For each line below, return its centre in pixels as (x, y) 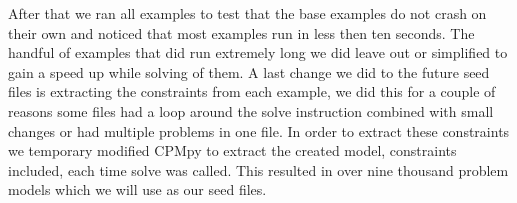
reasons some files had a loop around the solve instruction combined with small (251, 110)
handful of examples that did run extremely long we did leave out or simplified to (258, 52)
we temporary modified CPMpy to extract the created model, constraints (232, 150)
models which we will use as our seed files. (137, 189)
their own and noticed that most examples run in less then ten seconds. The (241, 32)
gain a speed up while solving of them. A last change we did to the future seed (249, 71)
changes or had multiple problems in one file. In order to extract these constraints (259, 130)
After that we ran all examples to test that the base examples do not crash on (247, 13)
